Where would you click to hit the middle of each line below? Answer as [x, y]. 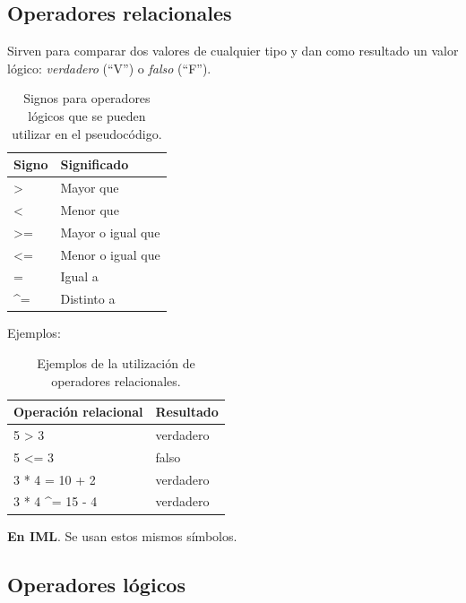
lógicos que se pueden [87, 115]
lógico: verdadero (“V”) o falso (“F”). [109, 68]
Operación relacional [78, 412]
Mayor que [90, 188]
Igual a [79, 276]
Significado [95, 164]
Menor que [90, 209]
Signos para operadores [87, 98]
